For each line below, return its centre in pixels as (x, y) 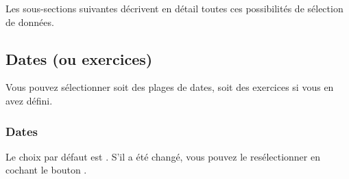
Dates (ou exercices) (79, 58)
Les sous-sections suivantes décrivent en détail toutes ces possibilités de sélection (174, 8)
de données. (30, 22)
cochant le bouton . (46, 170)
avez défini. (29, 100)
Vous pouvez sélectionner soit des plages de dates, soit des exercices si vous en (170, 87)
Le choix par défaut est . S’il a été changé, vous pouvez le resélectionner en (163, 156)
